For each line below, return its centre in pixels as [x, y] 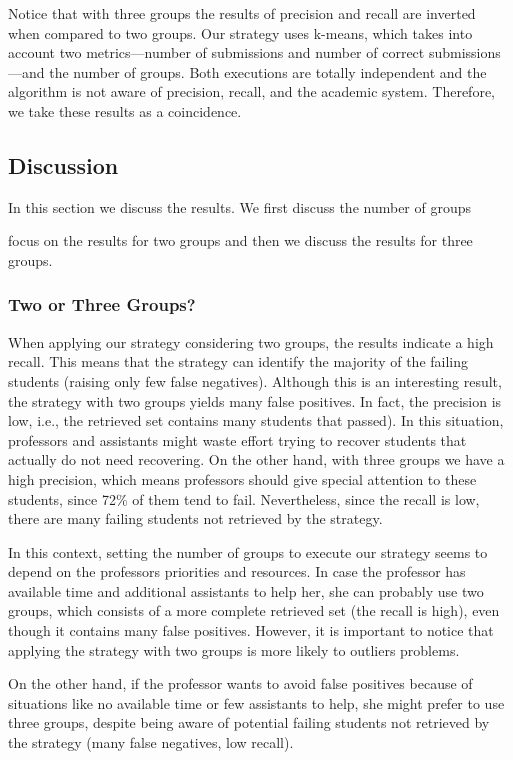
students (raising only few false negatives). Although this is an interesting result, [255, 380]
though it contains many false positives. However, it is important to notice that [251, 630]
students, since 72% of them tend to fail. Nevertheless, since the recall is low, [244, 498]
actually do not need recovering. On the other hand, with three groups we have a [256, 459]
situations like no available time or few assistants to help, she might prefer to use [256, 702]
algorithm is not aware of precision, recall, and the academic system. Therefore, [252, 91]
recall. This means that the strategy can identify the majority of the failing [238, 361]
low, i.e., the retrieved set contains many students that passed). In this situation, [256, 420]
